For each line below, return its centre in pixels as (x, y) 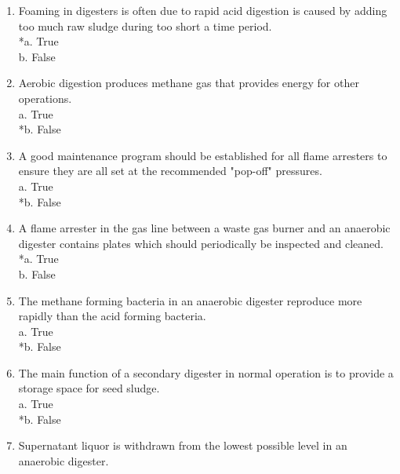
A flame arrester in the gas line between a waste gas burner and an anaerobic (204, 228)
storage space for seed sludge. (89, 388)
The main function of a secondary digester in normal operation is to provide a (206, 372)
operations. (45, 98)
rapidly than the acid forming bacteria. (112, 316)
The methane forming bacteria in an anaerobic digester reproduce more (190, 300)
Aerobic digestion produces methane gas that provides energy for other (189, 83)
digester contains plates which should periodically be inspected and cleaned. (201, 243)
